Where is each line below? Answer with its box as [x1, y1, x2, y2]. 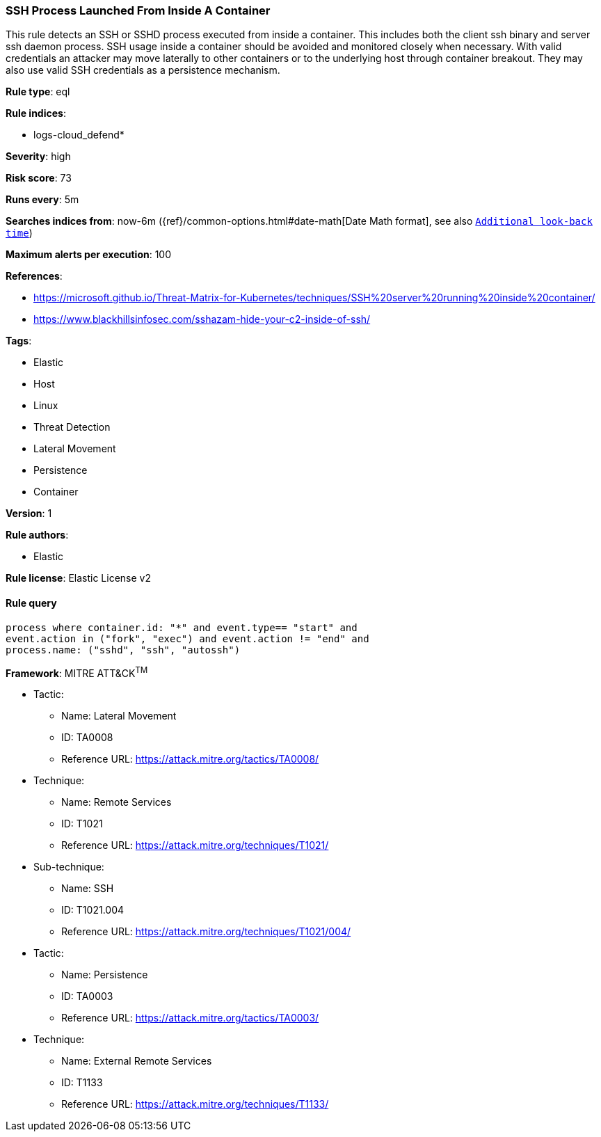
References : [6, 270, 63, 283]
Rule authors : [6, 529, 69, 541]
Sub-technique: [33, 861, 104, 873]
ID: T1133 [61, 1076, 103, 1089]
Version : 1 [6, 507, 52, 520]
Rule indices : [6, 107, 66, 120]
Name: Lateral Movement [61, 710, 177, 722]
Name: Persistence [61, 969, 148, 981]
